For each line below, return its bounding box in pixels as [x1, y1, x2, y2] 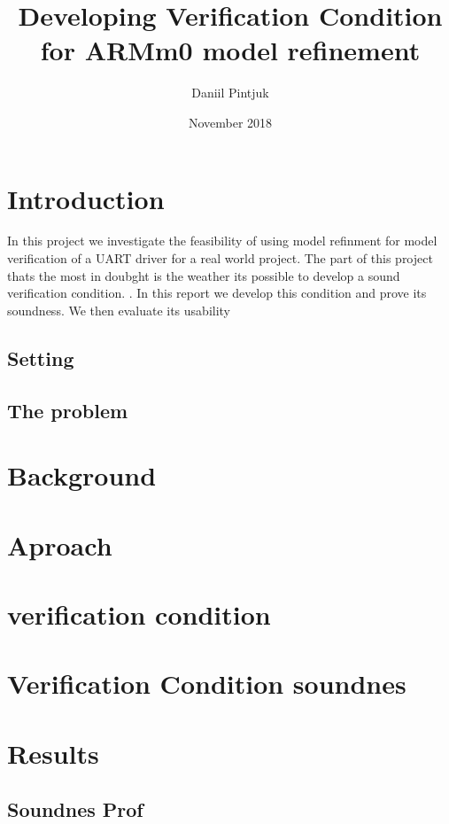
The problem [7, 396, 128, 424]
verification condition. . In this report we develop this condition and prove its [7, 284, 427, 302]
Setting [7, 344, 74, 371]
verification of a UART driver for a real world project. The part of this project [7, 249, 433, 268]
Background [7, 457, 157, 494]
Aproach [7, 526, 112, 563]
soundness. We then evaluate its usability [7, 300, 230, 319]
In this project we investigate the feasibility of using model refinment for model [7, 231, 437, 250]
